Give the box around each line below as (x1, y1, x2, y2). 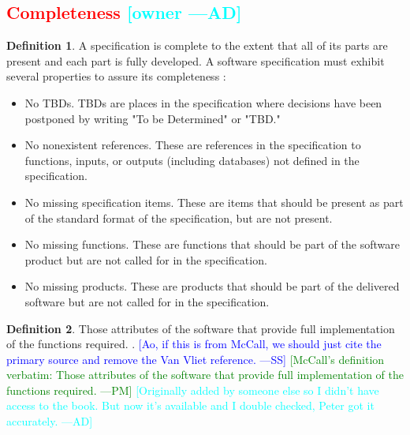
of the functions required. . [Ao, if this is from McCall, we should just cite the (6, 336, 382, 352)
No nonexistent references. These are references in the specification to (24, 137, 361, 153)
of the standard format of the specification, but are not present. (24, 209, 333, 226)
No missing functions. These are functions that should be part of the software (24, 236, 400, 253)
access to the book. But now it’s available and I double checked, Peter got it (6, 397, 375, 414)
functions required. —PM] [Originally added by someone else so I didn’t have (6, 381, 379, 398)
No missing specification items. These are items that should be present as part (24, 193, 404, 210)
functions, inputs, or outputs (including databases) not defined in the (24, 152, 360, 168)
